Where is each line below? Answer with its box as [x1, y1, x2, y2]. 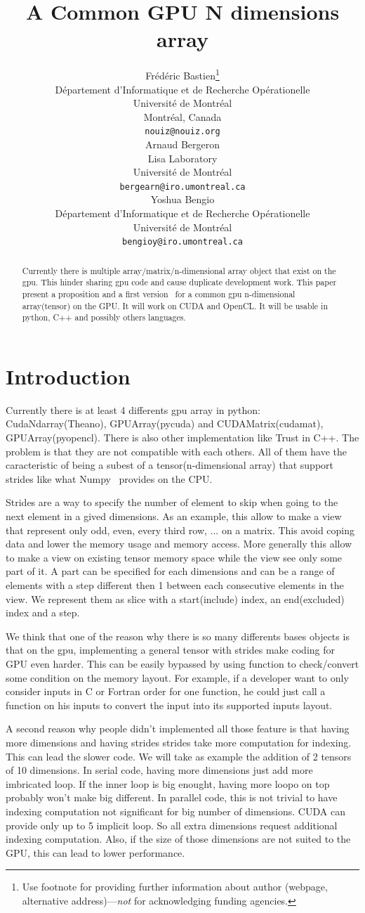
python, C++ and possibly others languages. [22, 311, 186, 323]
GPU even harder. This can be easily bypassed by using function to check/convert [6, 656, 359, 671]
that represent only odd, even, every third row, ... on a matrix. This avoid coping [6, 522, 355, 537]
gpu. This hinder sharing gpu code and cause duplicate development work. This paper [22, 276, 337, 288]
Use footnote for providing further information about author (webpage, [22, 879, 328, 894]
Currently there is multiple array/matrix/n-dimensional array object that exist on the [22, 264, 336, 276]
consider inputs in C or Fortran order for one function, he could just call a [6, 684, 326, 699]
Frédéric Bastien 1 [145, 66, 220, 82]
